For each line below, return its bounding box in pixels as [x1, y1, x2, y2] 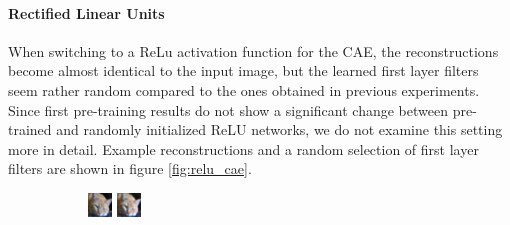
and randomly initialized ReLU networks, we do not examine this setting [56, 119, 503, 140]
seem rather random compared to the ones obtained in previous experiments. [8, 79, 480, 100]
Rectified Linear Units [8, 2, 165, 23]
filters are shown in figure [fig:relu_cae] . [8, 158, 252, 179]
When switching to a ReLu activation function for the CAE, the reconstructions [8, 40, 499, 61]
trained [8, 119, 52, 140]
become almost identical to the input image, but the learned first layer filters [8, 60, 479, 81]
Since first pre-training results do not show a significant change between [8, 99, 448, 120]
